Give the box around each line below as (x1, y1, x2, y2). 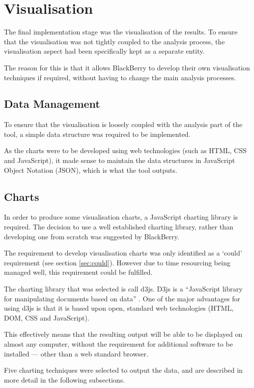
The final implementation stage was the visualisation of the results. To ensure (4, 27, 238, 37)
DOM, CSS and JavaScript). (4, 312, 89, 323)
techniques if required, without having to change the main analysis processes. (4, 72, 236, 82)
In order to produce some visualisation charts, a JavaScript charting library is (4, 212, 238, 222)
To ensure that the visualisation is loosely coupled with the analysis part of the (4, 119, 243, 129)
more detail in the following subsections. (4, 374, 125, 385)
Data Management (4, 96, 100, 111)
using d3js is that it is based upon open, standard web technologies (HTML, (4, 303, 234, 313)
